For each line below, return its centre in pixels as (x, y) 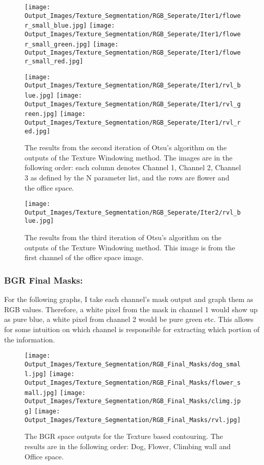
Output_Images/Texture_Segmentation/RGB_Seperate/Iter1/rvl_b (133, 86)
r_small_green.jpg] (58, 44)
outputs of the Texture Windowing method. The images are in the (129, 157)
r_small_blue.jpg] (56, 26)
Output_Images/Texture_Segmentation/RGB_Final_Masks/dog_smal (133, 364)
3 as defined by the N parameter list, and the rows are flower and (127, 177)
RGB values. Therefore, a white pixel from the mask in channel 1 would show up (131, 309)
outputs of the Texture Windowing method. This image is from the (130, 247)
